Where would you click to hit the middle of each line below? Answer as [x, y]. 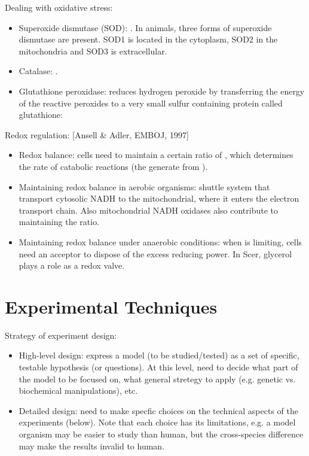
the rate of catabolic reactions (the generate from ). [113, 166]
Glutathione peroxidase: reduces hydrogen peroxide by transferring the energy [162, 91]
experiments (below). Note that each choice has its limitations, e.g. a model [157, 422]
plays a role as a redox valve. [72, 265]
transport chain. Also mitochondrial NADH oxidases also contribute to [148, 210]
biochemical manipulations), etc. [78, 390]
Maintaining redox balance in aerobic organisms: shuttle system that [144, 186]
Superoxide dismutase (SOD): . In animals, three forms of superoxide [145, 27]
